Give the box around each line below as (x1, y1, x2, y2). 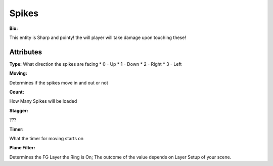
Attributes (9, 48, 42, 56)
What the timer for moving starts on (9, 135, 83, 141)
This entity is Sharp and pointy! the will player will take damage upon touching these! (9, 34, 187, 40)
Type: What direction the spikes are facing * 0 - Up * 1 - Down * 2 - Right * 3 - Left (9, 61, 182, 67)
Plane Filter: (9, 145, 35, 151)
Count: (9, 89, 25, 95)
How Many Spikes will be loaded (9, 98, 77, 104)
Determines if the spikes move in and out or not (9, 79, 108, 86)
